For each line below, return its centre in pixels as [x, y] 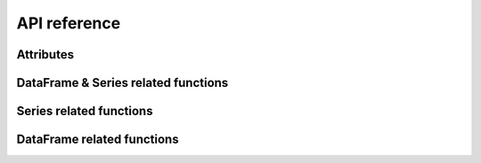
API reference [69, 23]
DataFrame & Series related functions [122, 83]
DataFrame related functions [98, 140]
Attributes [45, 54]
